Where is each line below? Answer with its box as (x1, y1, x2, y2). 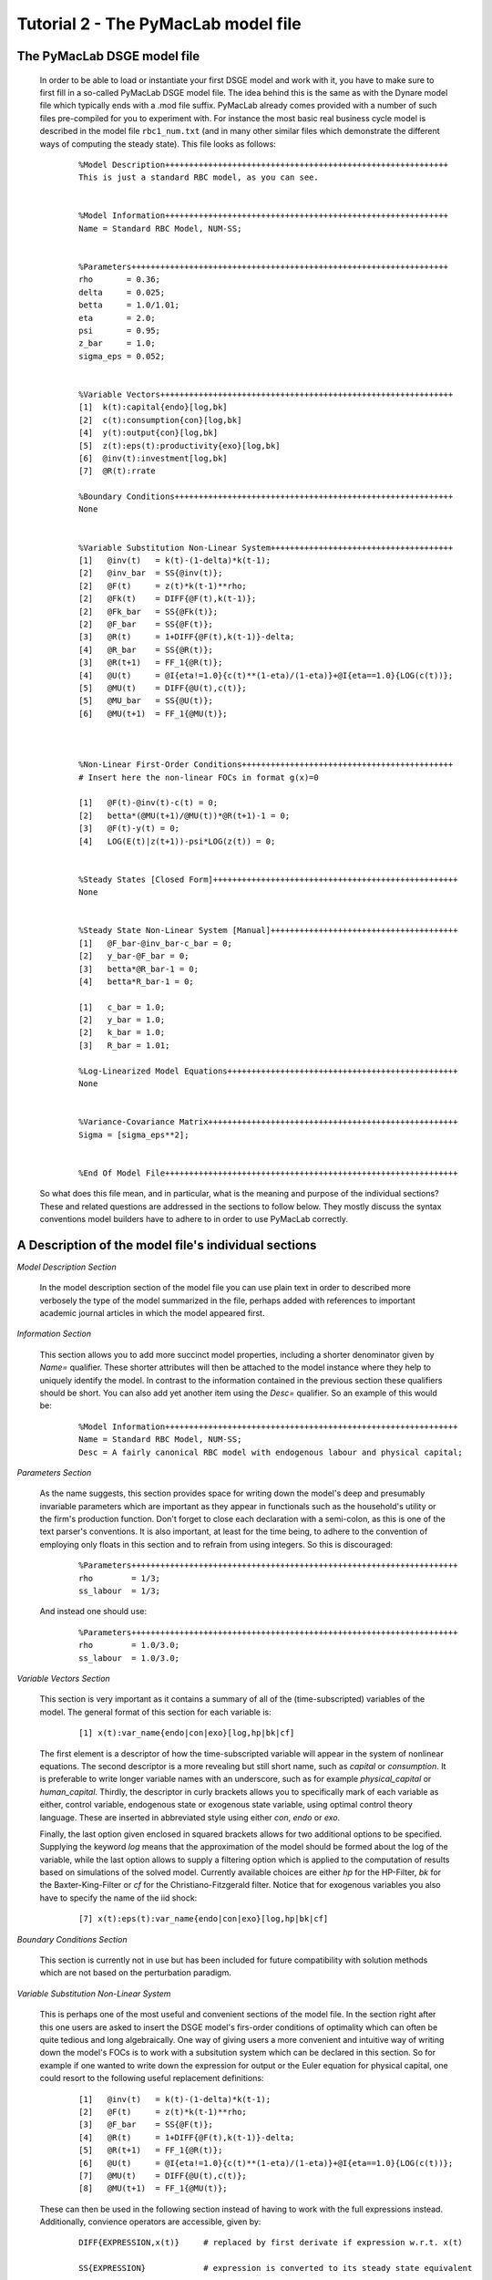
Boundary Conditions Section (16, 1933, 128, 1944)
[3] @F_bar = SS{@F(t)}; (78, 2119, 214, 2130)
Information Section (16, 1328, 91, 1340)
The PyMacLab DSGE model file (16, 48, 200, 64)
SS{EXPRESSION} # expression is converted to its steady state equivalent (78, 2263, 473, 2274)
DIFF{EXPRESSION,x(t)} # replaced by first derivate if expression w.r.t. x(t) (78, 2237, 464, 2248)
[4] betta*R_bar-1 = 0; (78, 976, 195, 987)
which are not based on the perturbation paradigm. (39, 1967, 231, 1978)
